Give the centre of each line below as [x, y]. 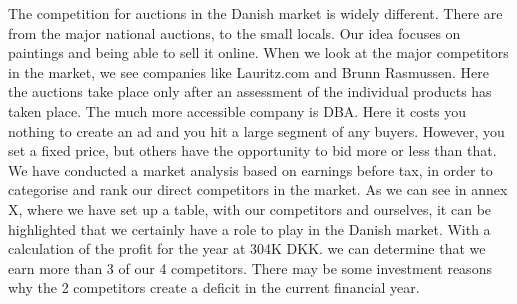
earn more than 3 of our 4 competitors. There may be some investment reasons [250, 267]
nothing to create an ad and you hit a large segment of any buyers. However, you [256, 130]
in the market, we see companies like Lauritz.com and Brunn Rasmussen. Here [248, 71]
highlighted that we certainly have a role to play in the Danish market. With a [249, 228]
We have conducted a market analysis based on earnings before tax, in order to [250, 169]
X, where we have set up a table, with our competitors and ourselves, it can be [250, 208]
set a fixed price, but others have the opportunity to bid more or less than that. [252, 150]
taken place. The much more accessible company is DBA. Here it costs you [237, 110]
